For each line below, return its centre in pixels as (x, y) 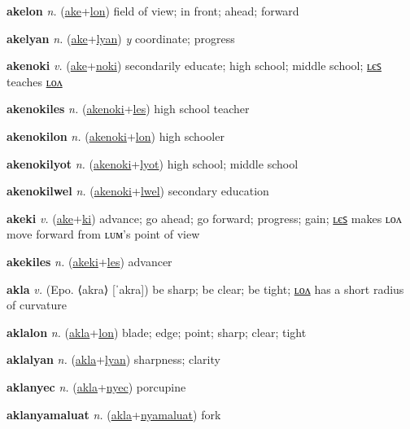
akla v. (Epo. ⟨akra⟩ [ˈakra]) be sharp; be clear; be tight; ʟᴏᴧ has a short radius (205, 289)
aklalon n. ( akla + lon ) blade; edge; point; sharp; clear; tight (157, 332)
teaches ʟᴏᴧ (35, 81)
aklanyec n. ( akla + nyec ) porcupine (96, 386)
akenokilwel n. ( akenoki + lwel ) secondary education (138, 191)
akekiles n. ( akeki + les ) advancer (89, 261)
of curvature (37, 305)
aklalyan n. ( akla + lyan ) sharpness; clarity (113, 359)
